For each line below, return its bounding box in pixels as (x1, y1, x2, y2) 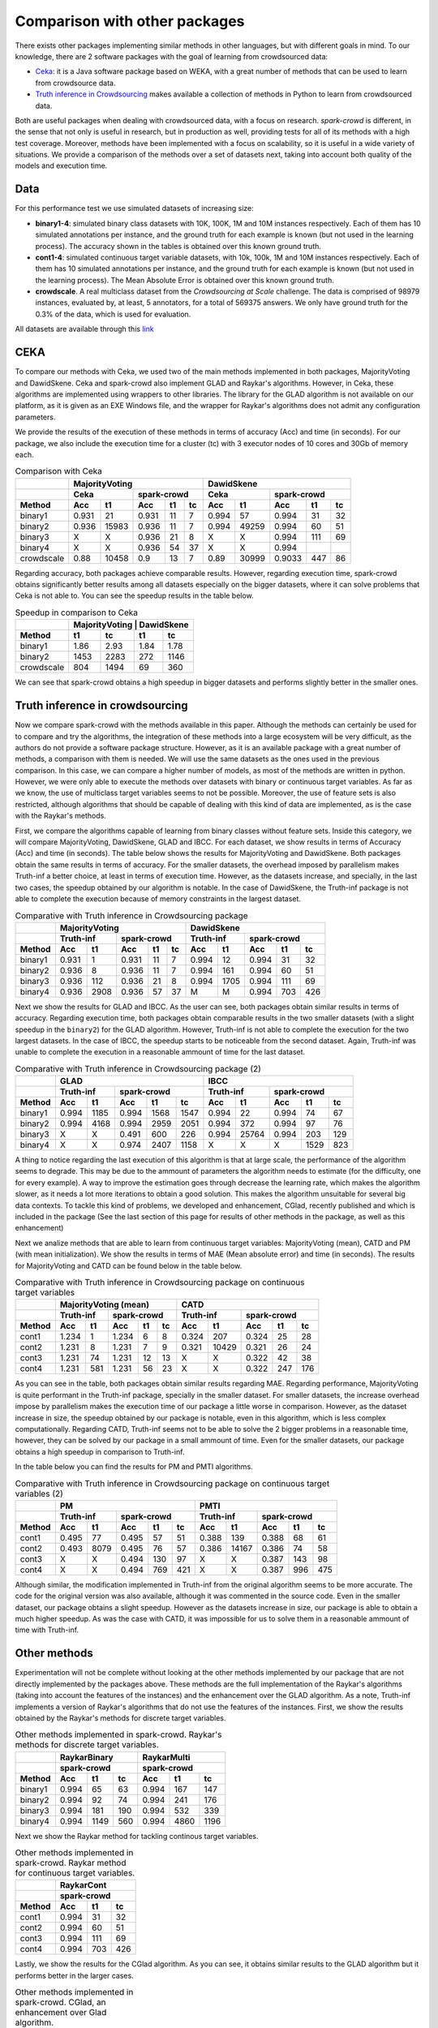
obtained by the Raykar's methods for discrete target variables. (15, 1712, 226, 1723)
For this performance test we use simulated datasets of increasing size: (15, 204, 255, 213)
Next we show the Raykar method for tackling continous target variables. (15, 1831, 259, 1841)
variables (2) (15, 1488, 64, 1499)
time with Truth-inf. (15, 1625, 79, 1635)
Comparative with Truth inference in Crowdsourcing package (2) (15, 1063, 261, 1074)
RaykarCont (59, 1880, 107, 1891)
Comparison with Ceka (15, 466, 103, 477)
